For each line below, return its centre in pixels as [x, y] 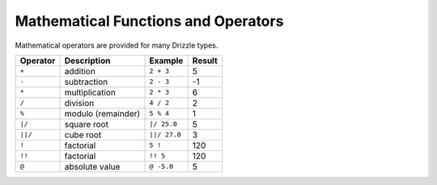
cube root [83, 135]
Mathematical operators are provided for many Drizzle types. [117, 45]
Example [166, 61]
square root [87, 124]
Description [87, 61]
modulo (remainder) [102, 113]
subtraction [86, 82]
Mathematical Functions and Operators [149, 21]
